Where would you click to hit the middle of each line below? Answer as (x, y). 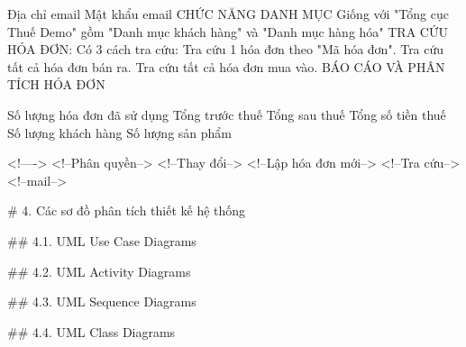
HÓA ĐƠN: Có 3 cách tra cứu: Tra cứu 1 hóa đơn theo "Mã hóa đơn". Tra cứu (226, 49)
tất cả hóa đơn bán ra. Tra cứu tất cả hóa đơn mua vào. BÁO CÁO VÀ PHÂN (226, 66)
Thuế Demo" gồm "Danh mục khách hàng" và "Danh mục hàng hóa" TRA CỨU (228, 31)
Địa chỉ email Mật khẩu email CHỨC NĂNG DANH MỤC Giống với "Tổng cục (228, 14)
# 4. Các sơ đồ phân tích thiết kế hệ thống (127, 210)
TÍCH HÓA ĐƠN (56, 84)
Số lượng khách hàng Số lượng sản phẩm (120, 132)
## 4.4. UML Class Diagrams (91, 331)
